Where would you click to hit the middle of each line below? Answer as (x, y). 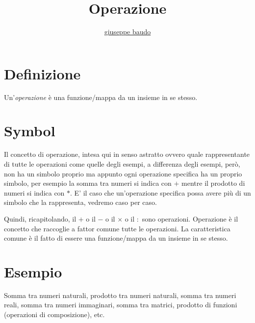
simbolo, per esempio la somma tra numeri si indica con (88, 183)
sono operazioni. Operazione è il (190, 218)
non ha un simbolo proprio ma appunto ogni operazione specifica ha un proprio (123, 173)
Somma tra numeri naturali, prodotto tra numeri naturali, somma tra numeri (120, 295)
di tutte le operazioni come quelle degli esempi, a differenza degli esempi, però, (122, 163)
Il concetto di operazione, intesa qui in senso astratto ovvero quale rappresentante (127, 154)
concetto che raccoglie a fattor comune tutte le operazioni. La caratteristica (117, 228)
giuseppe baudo (127, 32)
